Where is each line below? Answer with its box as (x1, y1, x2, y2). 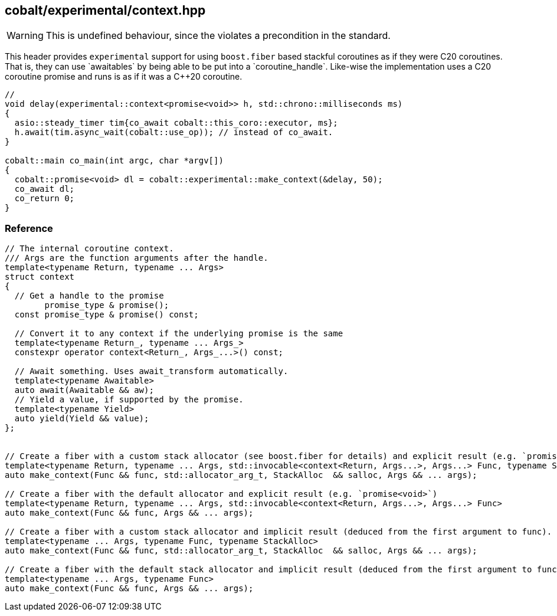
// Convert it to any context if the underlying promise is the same (14, 329, 343, 339)
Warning (6, 30, 44, 42)
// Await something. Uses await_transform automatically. (14, 366, 289, 376)
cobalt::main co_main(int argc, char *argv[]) (5, 156, 224, 166)
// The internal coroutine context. (5, 244, 174, 254)
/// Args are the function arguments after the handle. (5, 253, 268, 263)
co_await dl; (14, 184, 75, 194)
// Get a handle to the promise (14, 291, 164, 301)
